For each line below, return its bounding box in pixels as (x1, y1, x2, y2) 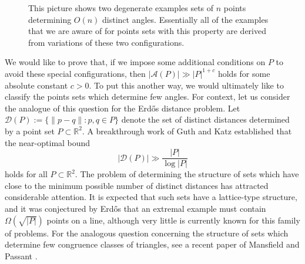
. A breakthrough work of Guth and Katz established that (82, 124, 292, 137)
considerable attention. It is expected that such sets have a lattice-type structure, (5, 191, 297, 203)
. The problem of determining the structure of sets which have (75, 168, 299, 180)
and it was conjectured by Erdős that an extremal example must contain (5, 202, 266, 214)
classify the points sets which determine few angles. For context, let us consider (5, 90, 290, 103)
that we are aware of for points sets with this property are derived (28, 25, 267, 37)
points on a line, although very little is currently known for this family (46, 214, 300, 226)
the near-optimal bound (5, 136, 91, 148)
